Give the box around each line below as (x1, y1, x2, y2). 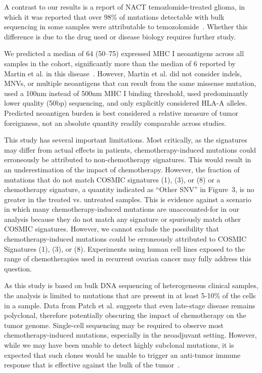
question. (4, 263, 32, 273)
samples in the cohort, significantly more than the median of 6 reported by (4, 58, 236, 68)
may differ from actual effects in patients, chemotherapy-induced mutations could (4, 144, 256, 155)
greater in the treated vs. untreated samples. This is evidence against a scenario (4, 194, 251, 204)
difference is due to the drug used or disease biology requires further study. (4, 31, 236, 41)
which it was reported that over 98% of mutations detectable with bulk (4, 11, 225, 22)
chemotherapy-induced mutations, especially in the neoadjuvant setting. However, (4, 330, 257, 340)
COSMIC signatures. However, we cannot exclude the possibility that (4, 223, 220, 234)
